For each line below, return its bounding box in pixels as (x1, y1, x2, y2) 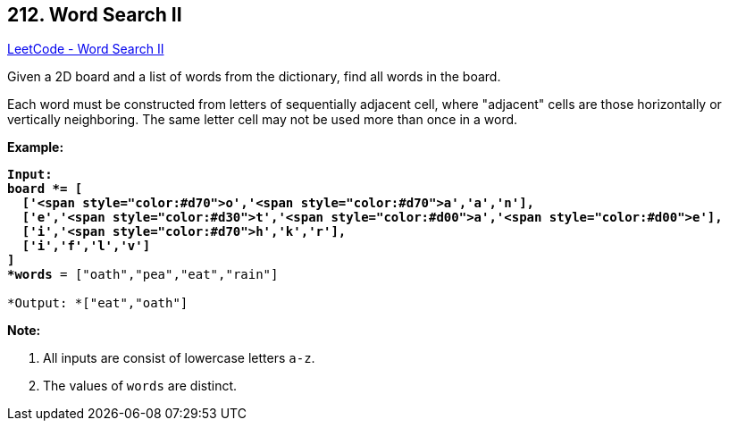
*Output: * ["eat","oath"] (7, 296, 189, 311)
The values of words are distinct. (43, 378, 238, 394)
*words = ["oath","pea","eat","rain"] (7, 267, 279, 282)
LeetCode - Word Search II (7, 41, 164, 57)
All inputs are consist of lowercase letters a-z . (43, 350, 315, 366)
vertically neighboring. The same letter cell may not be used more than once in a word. (7, 112, 518, 128)
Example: (7, 139, 64, 155)
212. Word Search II (7, 4, 182, 26)
